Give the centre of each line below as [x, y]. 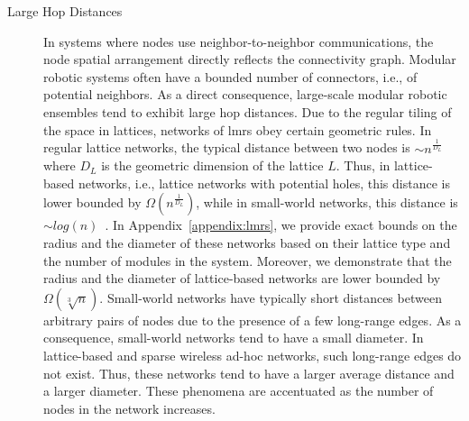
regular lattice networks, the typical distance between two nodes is [227, 147]
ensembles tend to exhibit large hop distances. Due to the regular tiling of [248, 111]
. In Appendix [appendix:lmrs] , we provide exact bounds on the [281, 225]
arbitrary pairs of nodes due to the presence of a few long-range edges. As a [253, 320]
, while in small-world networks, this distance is [327, 202]
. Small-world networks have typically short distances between [271, 297]
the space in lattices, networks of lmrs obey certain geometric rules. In [238, 129]
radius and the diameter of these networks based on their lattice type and [247, 242]
